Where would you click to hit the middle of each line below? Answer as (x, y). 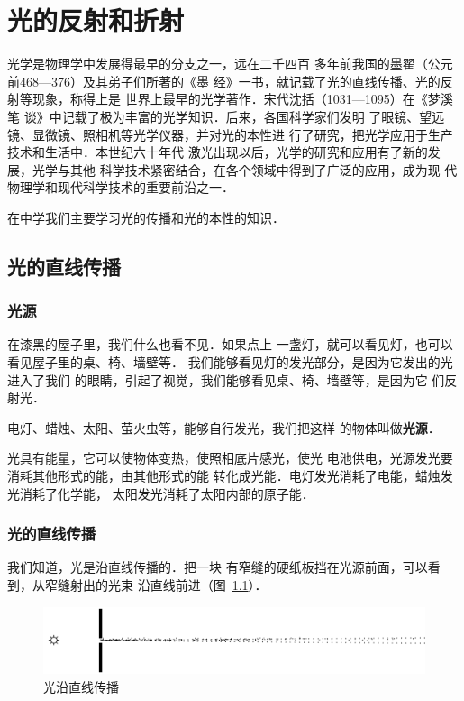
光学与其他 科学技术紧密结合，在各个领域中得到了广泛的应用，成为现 (236, 169)
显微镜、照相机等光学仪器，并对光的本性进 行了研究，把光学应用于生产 (242, 134)
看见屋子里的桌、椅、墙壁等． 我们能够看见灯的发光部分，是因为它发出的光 (230, 362)
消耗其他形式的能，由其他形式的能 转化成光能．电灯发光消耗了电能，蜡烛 (224, 476)
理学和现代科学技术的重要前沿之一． (127, 187)
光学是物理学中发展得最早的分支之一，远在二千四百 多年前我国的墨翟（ (218, 64)
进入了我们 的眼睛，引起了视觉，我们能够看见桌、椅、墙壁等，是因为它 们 (226, 379)
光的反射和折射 (96, 20)
